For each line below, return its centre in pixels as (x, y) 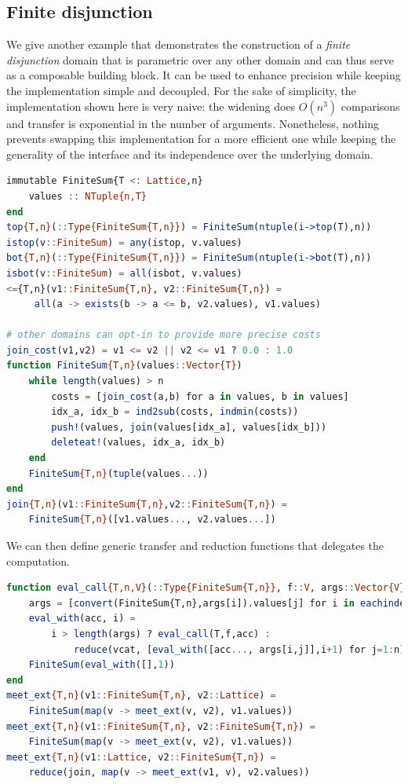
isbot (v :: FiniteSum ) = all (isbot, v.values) (124, 273)
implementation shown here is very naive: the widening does (151, 106)
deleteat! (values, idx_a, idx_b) (138, 443)
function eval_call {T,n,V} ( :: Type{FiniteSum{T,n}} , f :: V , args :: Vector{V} (206, 588)
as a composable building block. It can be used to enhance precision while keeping (204, 75)
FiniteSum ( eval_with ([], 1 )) (102, 665)
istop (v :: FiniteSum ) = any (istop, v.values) (124, 242)
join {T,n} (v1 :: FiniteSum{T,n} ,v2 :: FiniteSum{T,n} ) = (147, 504)
